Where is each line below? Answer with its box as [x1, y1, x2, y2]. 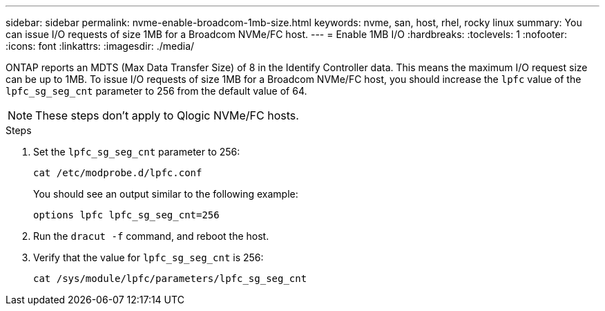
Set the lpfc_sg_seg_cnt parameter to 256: [33, 146, 240, 158]
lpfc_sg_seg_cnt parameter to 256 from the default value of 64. [6, 85, 307, 97]
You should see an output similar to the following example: [33, 188, 298, 200]
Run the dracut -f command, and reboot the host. [33, 230, 269, 242]
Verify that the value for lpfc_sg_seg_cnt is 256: [33, 252, 264, 263]
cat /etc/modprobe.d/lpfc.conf [33, 167, 202, 178]
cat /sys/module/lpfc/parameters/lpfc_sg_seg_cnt [33, 273, 307, 284]
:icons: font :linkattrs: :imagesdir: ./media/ [6, 40, 195, 52]
